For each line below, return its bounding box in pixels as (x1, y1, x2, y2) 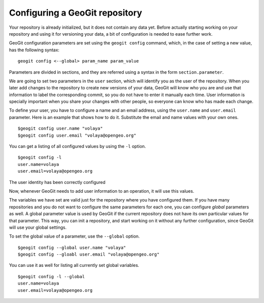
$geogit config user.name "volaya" (18, 126, 103, 131)
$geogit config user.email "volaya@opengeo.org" (18, 132, 136, 138)
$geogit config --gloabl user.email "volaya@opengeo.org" (18, 252, 160, 257)
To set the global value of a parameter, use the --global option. (9, 233, 140, 239)
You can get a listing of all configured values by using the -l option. (9, 143, 146, 149)
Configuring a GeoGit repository (9, 7, 142, 18)
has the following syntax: (9, 47, 60, 53)
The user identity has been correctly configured (9, 179, 106, 185)
